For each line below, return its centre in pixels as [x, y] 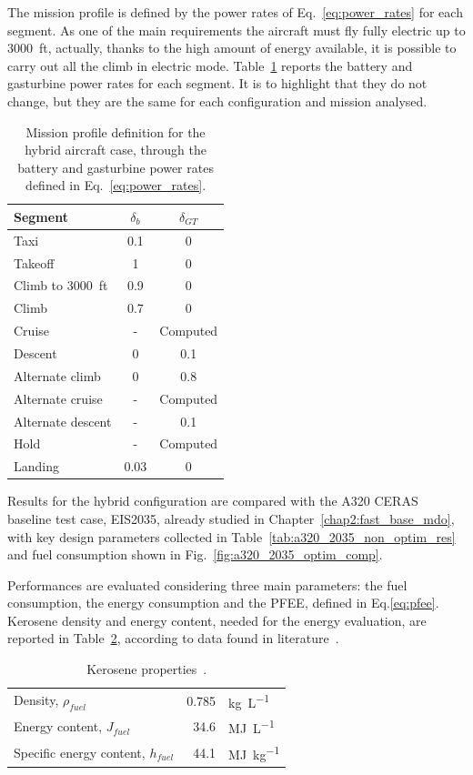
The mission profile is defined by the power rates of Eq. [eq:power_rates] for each [235, 12]
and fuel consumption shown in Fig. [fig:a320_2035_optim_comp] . [195, 554]
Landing [36, 466]
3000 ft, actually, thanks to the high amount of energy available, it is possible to [232, 48]
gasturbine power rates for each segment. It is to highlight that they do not [217, 83]
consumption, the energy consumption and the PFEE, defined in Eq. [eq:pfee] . [223, 603]
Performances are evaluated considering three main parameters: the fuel [207, 584]
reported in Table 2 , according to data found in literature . [173, 638]
